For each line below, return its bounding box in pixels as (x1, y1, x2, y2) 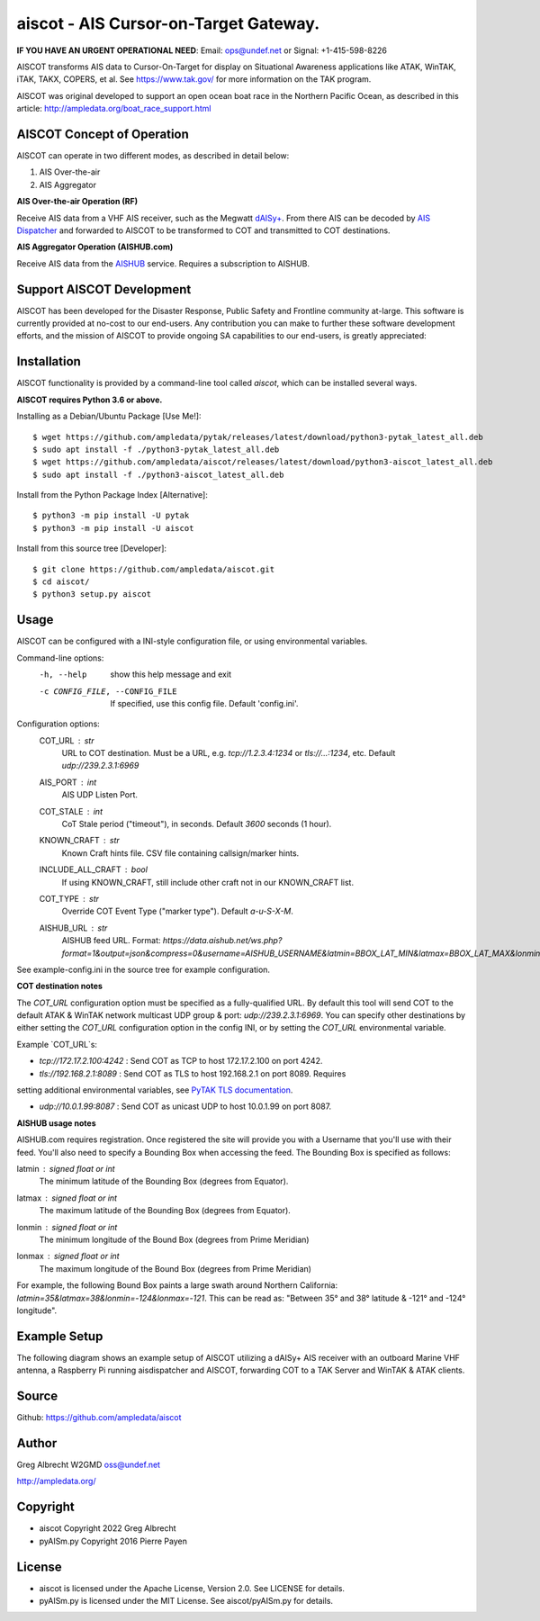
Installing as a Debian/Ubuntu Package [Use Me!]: (16, 410, 202, 422)
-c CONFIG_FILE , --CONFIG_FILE (39, 686, 177, 697)
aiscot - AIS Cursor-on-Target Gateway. (16, 14, 320, 33)
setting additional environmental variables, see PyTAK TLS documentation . (16, 1085, 293, 1095)
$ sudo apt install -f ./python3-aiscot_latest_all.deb (32, 469, 284, 480)
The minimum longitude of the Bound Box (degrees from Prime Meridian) (39, 1234, 310, 1245)
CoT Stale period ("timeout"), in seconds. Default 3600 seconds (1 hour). (61, 819, 332, 830)
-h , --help (39, 670, 87, 680)
